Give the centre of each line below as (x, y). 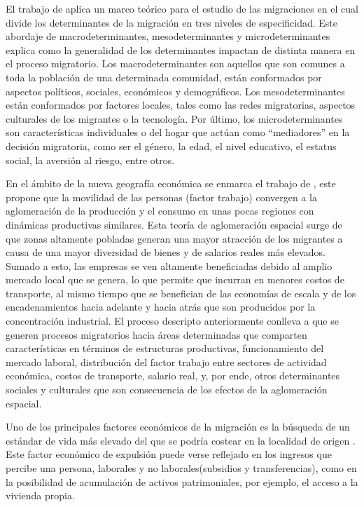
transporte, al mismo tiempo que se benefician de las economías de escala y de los (181, 293)
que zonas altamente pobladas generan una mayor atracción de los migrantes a (174, 238)
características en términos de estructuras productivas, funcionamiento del (165, 348)
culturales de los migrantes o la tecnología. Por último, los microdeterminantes (174, 118)
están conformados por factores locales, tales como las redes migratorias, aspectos (181, 105)
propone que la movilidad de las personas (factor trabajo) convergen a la (161, 197)
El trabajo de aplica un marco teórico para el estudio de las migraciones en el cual (182, 8)
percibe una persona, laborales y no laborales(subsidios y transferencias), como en (181, 468)
